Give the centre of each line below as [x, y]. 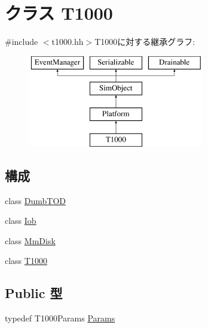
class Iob [21, 221]
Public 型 [34, 293]
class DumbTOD [36, 200]
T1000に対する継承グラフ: [145, 42]
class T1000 [26, 261]
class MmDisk [30, 240]
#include [22, 42]
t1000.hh [68, 42]
